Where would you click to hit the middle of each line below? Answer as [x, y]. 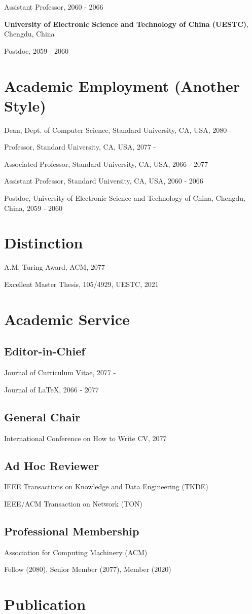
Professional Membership [72, 531]
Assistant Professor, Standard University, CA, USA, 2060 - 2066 [104, 181]
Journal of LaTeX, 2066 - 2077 [51, 389]
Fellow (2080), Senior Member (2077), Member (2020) [88, 569]
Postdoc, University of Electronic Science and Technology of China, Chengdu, [125, 198]
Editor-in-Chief [45, 351]
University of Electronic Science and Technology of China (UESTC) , [126, 24]
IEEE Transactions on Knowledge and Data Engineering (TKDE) [106, 486]
